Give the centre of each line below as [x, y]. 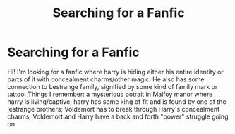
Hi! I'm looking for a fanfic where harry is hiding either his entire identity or [115, 72]
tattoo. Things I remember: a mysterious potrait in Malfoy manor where [110, 94]
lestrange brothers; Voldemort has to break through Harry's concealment [114, 109]
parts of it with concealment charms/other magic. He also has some [106, 79]
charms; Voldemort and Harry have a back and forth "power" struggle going [118, 116]
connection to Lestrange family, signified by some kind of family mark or [113, 86]
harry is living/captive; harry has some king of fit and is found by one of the [117, 101]
